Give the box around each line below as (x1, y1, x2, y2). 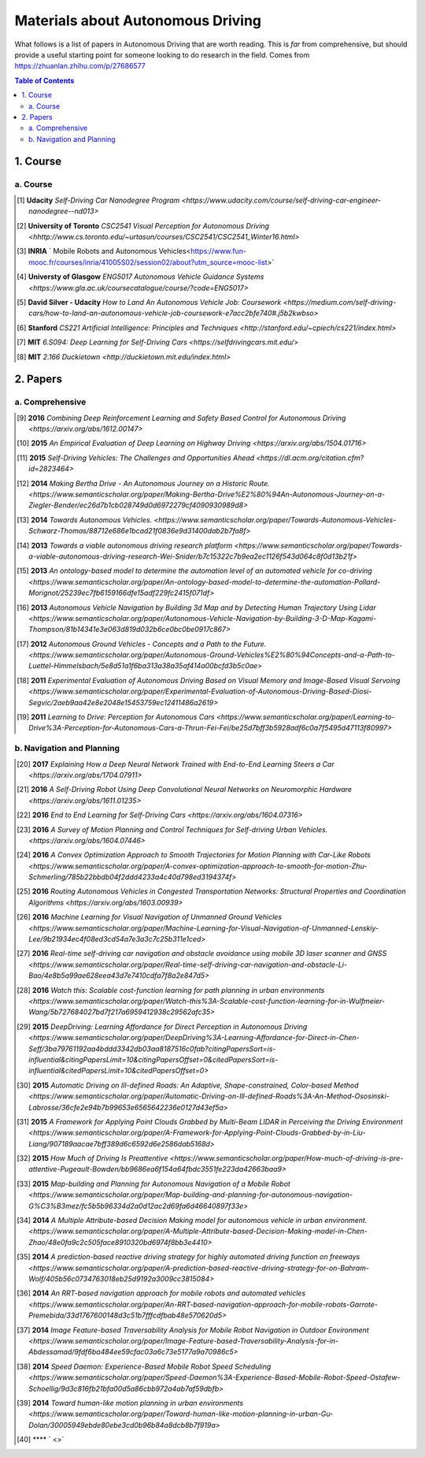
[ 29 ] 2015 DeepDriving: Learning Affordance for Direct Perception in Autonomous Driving (17, 1021, 308, 1031)
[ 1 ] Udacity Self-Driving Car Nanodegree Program (17, 195, 180, 205)
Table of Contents (14, 76, 75, 85)
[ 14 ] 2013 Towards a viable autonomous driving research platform (17, 541, 233, 550)
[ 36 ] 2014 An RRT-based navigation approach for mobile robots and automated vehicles (17, 1288, 306, 1298)
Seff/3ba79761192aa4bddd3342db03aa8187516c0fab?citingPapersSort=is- (28, 1044, 276, 1054)
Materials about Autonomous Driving (14, 12, 262, 29)
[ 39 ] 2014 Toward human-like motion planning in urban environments (17, 1398, 244, 1407)
